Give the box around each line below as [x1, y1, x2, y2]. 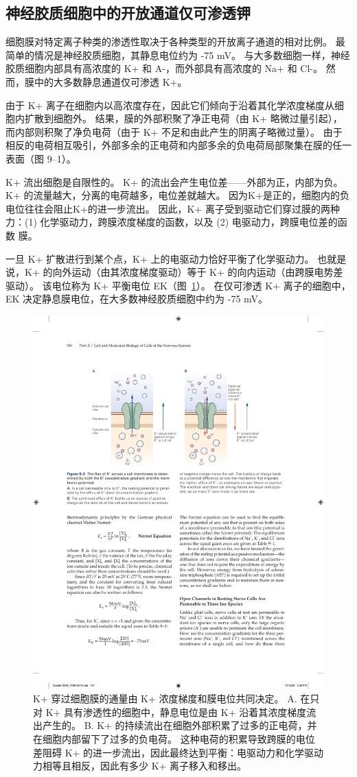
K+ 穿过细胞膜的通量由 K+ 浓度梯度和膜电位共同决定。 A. [33, 691, 297, 706]
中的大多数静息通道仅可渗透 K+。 [34, 74, 187, 88]
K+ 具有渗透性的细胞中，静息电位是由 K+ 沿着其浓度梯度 [45, 704, 307, 719]
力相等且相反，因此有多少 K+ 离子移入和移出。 [33, 758, 247, 773]
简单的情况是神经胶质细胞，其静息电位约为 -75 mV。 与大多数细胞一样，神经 [5, 47, 350, 62]
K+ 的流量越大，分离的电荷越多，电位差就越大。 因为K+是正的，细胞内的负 [5, 188, 349, 202]
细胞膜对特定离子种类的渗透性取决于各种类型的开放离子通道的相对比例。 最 [5, 34, 345, 49]
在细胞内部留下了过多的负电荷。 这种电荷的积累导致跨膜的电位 [33, 732, 315, 746]
